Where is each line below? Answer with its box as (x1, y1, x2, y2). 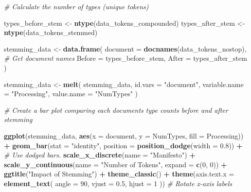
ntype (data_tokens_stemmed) (4, 27, 98, 37)
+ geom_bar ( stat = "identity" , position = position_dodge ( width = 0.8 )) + (4, 140, 243, 150)
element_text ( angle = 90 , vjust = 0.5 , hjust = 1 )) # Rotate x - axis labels (4, 178, 232, 188)
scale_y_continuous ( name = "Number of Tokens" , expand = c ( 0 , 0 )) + (4, 159, 227, 169)
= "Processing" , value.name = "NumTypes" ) (4, 88, 138, 99)
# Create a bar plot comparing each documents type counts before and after (4, 105, 228, 115)
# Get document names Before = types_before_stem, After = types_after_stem (4, 53, 247, 63)
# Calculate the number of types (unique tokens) (4, 1, 149, 11)
